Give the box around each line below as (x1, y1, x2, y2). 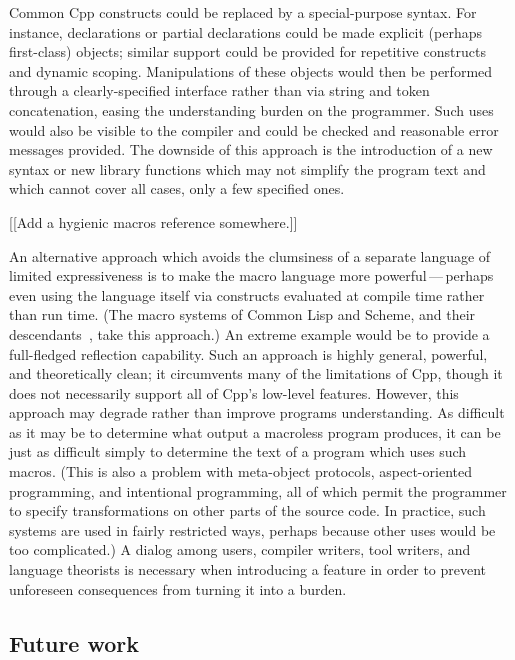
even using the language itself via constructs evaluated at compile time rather (9, 284, 485, 305)
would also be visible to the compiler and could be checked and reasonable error (9, 119, 499, 140)
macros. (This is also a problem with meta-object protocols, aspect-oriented (9, 461, 472, 482)
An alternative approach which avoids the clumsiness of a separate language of (9, 245, 491, 266)
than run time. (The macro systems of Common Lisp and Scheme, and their (9, 304, 476, 325)
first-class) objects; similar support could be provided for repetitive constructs (9, 41, 486, 62)
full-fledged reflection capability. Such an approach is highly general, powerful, (9, 343, 488, 364)
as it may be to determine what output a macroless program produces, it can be (9, 421, 501, 442)
